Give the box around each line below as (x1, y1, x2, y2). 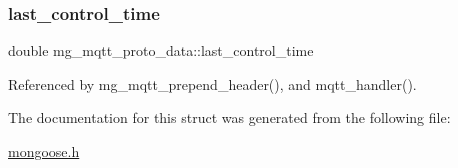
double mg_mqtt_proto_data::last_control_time (8, 40, 314, 61)
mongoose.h (8, 141, 80, 161)
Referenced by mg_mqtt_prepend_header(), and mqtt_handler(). (8, 73, 417, 94)
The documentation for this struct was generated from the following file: (8, 107, 451, 128)
